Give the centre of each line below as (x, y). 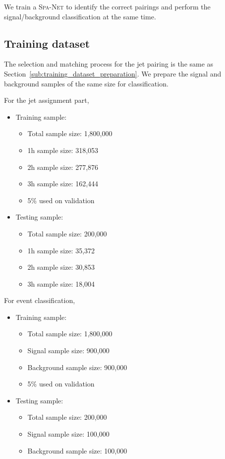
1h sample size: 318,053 (63, 150)
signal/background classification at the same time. (80, 16)
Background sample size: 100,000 (77, 450)
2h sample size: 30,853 (61, 267)
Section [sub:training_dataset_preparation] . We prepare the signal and (113, 73)
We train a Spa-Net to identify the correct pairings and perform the (107, 6)
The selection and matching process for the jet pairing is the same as (109, 64)
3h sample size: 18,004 (61, 283)
